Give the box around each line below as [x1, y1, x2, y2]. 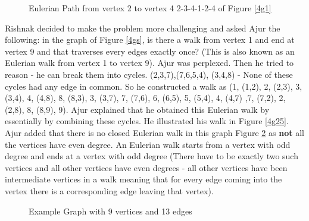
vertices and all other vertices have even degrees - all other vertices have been [5, 161, 288, 173]
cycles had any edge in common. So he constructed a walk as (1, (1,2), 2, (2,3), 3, [5, 80, 302, 92]
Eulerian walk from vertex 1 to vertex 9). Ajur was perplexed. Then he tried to [5, 56, 294, 69]
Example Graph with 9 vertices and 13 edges [29, 204, 192, 217]
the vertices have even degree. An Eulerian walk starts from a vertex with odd [5, 138, 291, 150]
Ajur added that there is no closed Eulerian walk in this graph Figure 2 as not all [5, 126, 304, 138]
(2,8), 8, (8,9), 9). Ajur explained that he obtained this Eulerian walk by [5, 103, 270, 115]
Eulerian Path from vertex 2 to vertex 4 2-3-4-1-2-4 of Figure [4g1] [29, 2, 271, 14]
